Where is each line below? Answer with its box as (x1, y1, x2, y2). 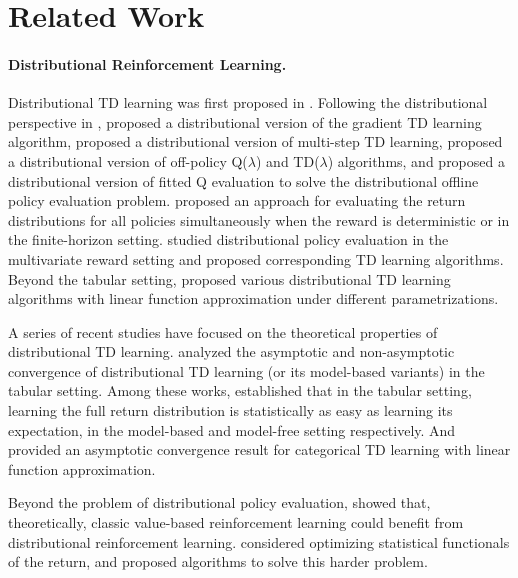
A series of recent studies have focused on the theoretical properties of (8, 321, 438, 342)
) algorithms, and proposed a (327, 150, 505, 171)
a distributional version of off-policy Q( (8, 150, 248, 171)
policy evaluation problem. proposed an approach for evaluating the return (8, 190, 466, 211)
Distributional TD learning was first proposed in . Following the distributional (8, 92, 488, 113)
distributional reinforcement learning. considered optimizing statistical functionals (8, 531, 510, 552)
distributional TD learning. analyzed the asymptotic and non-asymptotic (8, 341, 455, 362)
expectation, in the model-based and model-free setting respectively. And (8, 419, 456, 440)
